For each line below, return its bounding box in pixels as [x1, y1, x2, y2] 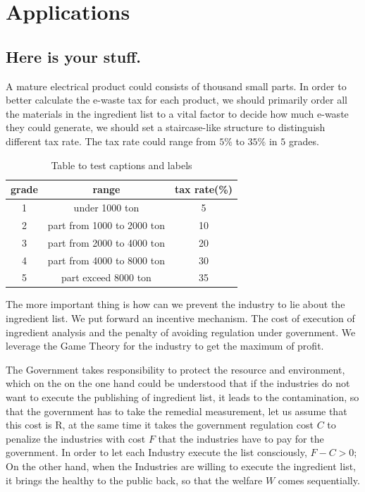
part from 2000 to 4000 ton [47, 235, 165, 250]
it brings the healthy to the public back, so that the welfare [6, 472, 263, 487]
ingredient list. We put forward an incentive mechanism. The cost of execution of [6, 311, 355, 326]
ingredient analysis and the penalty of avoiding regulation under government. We [6, 324, 356, 339]
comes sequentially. [278, 472, 360, 487]
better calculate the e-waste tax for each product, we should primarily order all [6, 92, 347, 107]
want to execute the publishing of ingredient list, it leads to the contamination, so [6, 390, 359, 405]
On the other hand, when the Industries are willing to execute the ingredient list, [6, 458, 357, 473]
